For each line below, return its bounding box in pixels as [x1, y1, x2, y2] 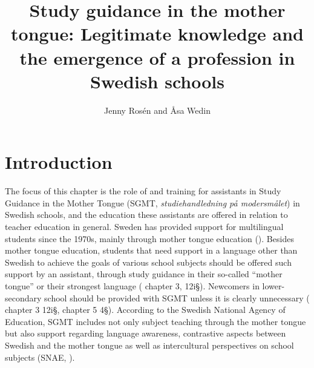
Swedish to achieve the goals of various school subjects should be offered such [5, 255, 292, 268]
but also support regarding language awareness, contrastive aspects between [5, 327, 286, 340]
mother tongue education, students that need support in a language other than [5, 244, 298, 257]
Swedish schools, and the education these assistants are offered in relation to [5, 208, 288, 221]
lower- [262, 279, 285, 292]
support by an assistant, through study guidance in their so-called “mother [5, 268, 283, 280]
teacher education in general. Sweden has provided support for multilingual [5, 220, 284, 232]
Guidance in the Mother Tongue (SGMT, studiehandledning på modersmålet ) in [5, 196, 300, 209]
